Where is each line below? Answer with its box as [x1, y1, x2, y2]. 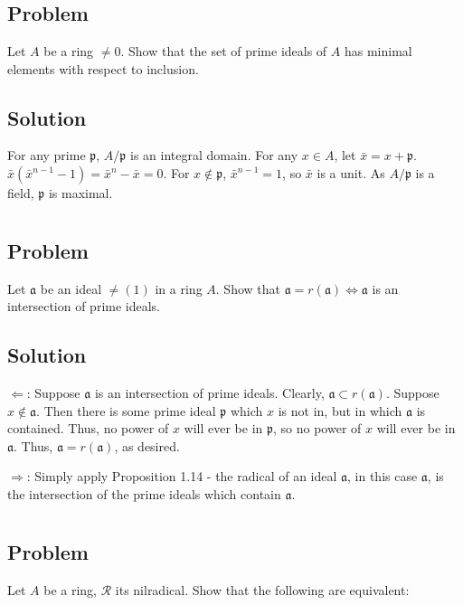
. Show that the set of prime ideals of [120, 42, 327, 60]
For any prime [7, 146, 86, 165]
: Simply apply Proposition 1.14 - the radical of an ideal [26, 467, 337, 486]
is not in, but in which [278, 401, 402, 420]
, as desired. [114, 436, 180, 455]
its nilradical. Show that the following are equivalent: [115, 580, 410, 599]
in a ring [155, 279, 203, 298]
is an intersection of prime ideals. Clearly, [94, 383, 325, 402]
